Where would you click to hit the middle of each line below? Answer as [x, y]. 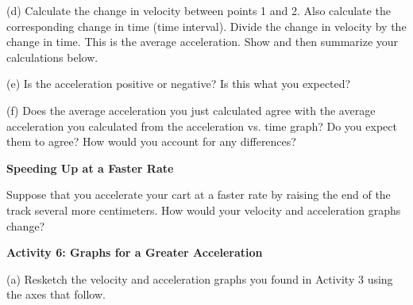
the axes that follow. [56, 294]
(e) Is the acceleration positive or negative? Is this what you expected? [179, 84]
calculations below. [52, 57]
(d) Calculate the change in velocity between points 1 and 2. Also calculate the [199, 10]
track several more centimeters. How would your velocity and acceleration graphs [204, 210]
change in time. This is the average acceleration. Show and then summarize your [203, 42]
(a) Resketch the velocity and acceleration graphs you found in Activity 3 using [200, 278]
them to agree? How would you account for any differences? [151, 141]
